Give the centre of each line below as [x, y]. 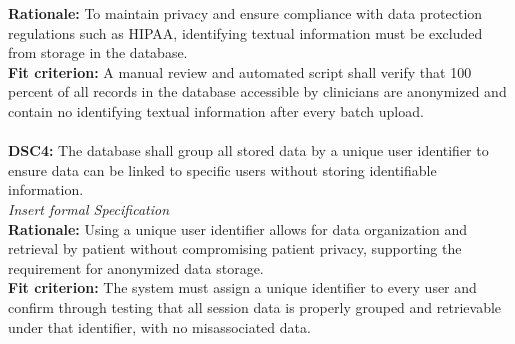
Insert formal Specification [89, 208]
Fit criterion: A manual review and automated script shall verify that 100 [240, 71]
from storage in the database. [98, 52]
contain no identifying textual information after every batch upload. [216, 110]
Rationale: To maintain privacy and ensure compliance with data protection [245, 13]
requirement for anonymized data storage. [136, 267]
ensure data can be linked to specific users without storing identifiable [222, 169]
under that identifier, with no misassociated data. [159, 326]
